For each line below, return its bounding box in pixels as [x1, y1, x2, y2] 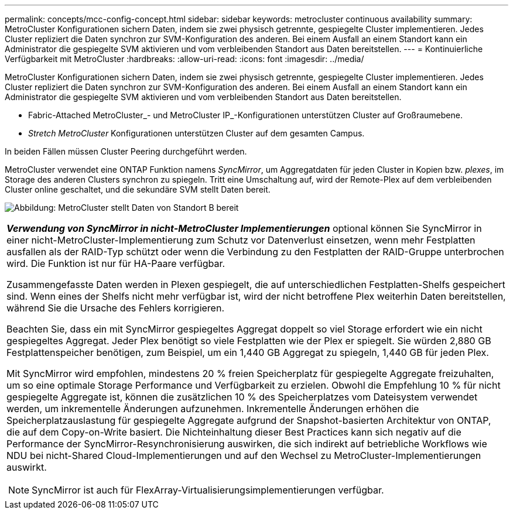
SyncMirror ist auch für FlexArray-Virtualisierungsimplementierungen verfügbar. [32, 484, 384, 496]
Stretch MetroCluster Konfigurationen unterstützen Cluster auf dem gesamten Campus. [28, 128, 365, 138]
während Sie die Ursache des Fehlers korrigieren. [6, 302, 224, 314]
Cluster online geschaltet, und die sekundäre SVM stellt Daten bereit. [5, 184, 271, 194]
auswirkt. [6, 461, 47, 473]
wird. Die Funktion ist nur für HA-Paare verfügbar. [6, 258, 225, 269]
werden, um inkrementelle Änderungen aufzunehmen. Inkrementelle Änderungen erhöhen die [6, 403, 419, 414]
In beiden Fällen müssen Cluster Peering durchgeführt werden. [5, 146, 247, 156]
